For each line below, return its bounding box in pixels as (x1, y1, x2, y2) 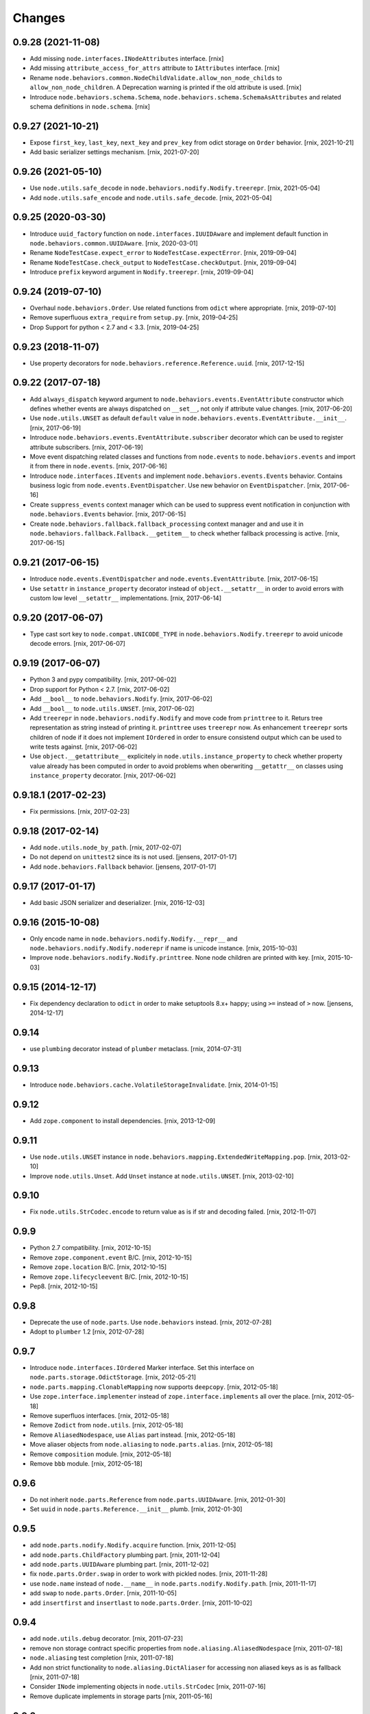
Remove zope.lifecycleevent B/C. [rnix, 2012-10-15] (29, 1272, 188, 1281)
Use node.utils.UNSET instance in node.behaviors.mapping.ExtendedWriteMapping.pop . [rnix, (29, 1152, 323, 1161)
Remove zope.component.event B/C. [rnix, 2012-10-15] (29, 1253, 192, 1262)
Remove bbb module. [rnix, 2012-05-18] (29, 1460, 143, 1467)
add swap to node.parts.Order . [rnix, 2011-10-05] (29, 1589, 177, 1597)
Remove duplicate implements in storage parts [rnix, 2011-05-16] (29, 1692, 212, 1700)
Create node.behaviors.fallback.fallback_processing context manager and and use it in (29, 520, 304, 528)
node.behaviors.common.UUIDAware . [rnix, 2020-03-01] (29, 239, 198, 247)
